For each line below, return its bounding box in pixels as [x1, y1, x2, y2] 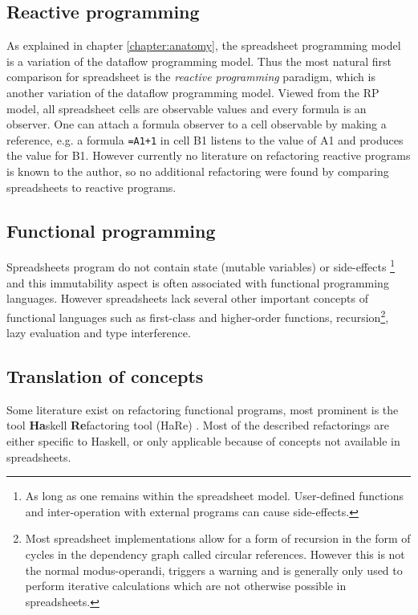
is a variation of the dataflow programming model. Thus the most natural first [6, 52, 392, 69]
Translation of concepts [6, 364, 204, 389]
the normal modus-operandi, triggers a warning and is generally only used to [25, 561, 403, 578]
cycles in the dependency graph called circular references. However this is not [25, 546, 405, 563]
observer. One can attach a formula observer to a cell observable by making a [6, 116, 387, 132]
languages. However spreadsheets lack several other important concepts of [6, 290, 368, 307]
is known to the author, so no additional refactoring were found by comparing [6, 163, 389, 180]
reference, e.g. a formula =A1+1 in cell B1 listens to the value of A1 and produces [6, 131, 404, 148]
